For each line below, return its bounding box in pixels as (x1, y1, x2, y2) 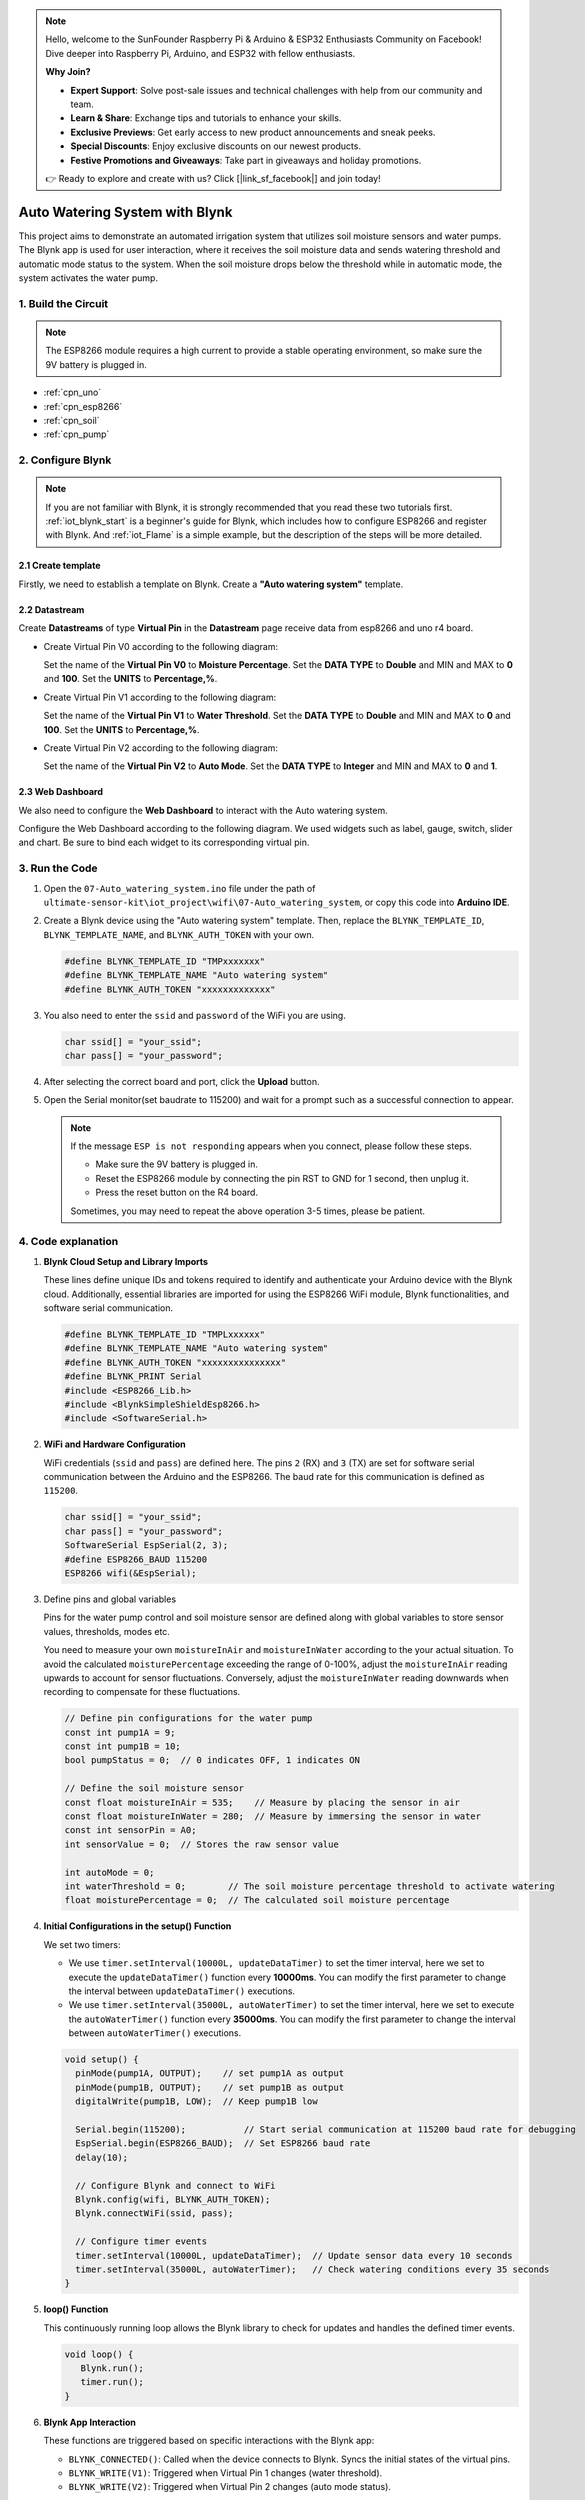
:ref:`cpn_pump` (43, 428, 110, 440)
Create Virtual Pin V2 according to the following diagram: (43, 741, 279, 754)
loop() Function (43, 2303, 109, 2315)
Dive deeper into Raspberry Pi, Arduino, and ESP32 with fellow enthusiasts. (45, 47, 356, 59)
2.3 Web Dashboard (18, 786, 104, 798)
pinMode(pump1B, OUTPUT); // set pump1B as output (75, 2081, 345, 2093)
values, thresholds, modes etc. (43, 1625, 170, 1637)
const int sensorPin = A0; (64, 1825, 197, 1836)
